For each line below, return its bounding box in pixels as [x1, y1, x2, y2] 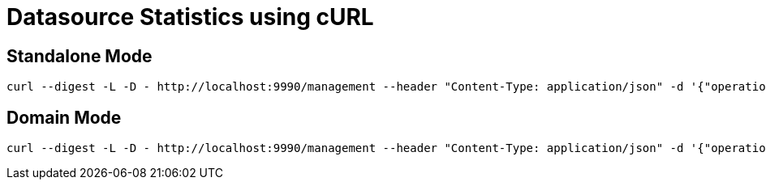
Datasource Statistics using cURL [6, 3, 374, 31]
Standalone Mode [6, 45, 153, 66]
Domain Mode [6, 107, 122, 128]
